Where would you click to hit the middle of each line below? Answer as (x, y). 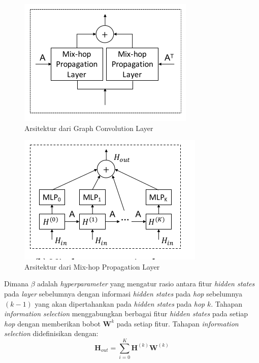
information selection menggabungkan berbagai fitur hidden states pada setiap (126, 313)
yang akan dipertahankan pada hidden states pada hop (120, 303)
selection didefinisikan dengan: (51, 333)
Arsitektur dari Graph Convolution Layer (89, 128)
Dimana (17, 284)
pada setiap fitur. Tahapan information (177, 323)
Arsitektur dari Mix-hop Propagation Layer (92, 266)
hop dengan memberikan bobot (52, 323)
